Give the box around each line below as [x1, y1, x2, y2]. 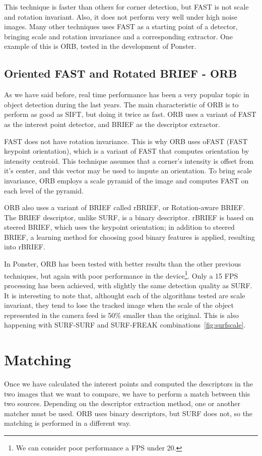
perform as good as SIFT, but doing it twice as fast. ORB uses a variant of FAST [4, 109, 256, 119]
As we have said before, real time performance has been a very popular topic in [4, 89, 249, 100]
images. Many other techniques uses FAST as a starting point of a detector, [4, 21, 238, 32]
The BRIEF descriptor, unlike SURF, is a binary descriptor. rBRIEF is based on [4, 212, 254, 222]
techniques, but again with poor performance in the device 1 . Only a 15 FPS [4, 269, 238, 281]
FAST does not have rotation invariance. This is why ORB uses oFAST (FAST [4, 136, 248, 146]
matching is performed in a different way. [4, 418, 131, 428]
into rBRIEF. [4, 241, 45, 252]
